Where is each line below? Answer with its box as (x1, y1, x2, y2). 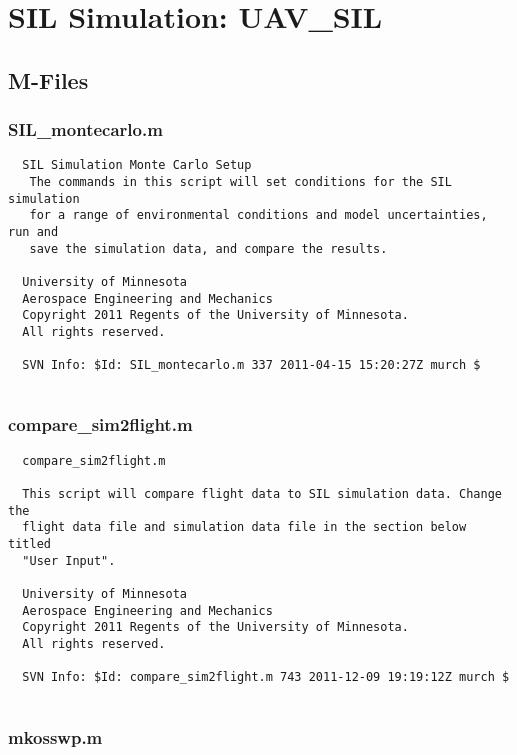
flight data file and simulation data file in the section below (22, 520, 467, 535)
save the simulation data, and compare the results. (29, 241, 388, 256)
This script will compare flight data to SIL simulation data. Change (22, 487, 502, 502)
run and (8, 225, 59, 239)
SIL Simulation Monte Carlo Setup (22, 158, 252, 173)
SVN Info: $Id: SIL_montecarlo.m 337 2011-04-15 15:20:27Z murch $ (22, 358, 481, 373)
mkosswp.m (8, 724, 103, 749)
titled (8, 537, 51, 552)
